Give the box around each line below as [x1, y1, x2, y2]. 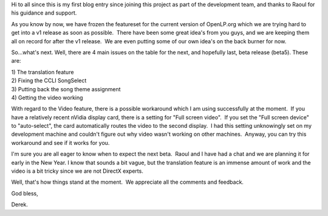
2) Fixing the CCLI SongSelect [11, 77, 87, 85]
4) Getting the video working [11, 94, 83, 101]
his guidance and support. [11, 9, 77, 16]
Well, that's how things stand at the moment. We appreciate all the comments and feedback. [11, 178, 244, 186]
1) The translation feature [11, 68, 74, 75]
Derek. [11, 201, 29, 208]
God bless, [11, 189, 39, 197]
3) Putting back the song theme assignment [11, 85, 121, 92]
